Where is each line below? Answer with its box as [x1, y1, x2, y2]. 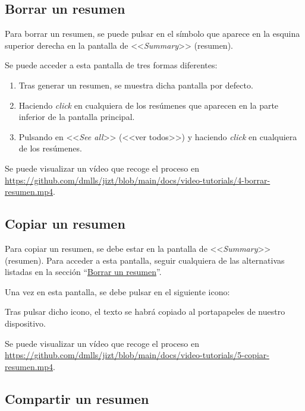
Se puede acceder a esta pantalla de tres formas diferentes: [5, 59, 218, 71]
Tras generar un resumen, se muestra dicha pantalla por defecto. [18, 78, 253, 91]
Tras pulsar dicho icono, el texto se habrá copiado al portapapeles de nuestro [5, 305, 285, 318]
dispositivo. [5, 317, 46, 329]
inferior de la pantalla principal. [18, 110, 135, 123]
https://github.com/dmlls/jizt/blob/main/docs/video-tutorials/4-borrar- [5, 173, 271, 186]
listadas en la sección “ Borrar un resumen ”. [5, 265, 162, 278]
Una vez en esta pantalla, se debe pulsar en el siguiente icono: [5, 285, 230, 298]
